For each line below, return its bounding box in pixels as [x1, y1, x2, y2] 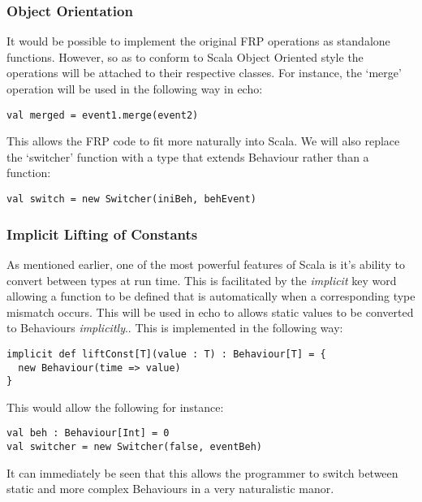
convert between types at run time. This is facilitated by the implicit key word [6, 271, 397, 288]
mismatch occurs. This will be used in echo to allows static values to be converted [6, 303, 414, 320]
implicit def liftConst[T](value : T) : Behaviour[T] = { [6, 348, 326, 360]
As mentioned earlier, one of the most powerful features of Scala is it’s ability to [6, 255, 405, 272]
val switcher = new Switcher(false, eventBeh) [6, 441, 262, 453]
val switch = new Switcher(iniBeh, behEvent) [6, 193, 256, 206]
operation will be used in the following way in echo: [6, 80, 263, 97]
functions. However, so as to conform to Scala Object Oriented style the [6, 48, 364, 65]
